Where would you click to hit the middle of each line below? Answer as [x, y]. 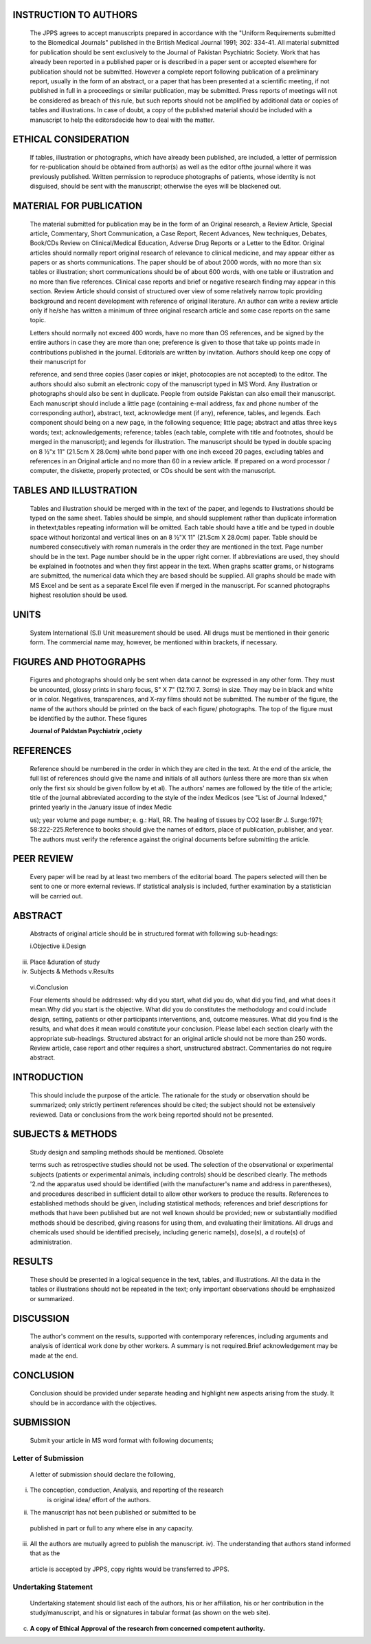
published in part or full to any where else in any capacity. [112, 1528]
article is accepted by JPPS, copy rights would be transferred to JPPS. [130, 1569]
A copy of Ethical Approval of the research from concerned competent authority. [148, 1628]
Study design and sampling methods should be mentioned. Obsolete [127, 1152]
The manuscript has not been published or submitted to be [113, 1513]
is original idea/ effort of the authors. [99, 1499]
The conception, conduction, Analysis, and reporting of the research [127, 1490]
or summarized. [52, 1298]
